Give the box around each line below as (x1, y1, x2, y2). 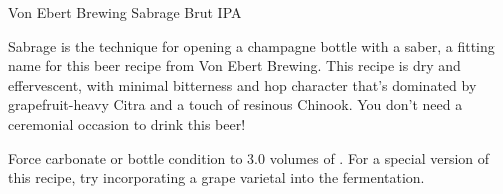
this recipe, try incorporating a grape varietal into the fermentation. (8, 167, 425, 188)
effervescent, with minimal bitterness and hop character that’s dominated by (8, 74, 477, 95)
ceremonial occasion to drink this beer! (8, 113, 246, 134)
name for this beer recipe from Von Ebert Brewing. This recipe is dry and (8, 55, 461, 76)
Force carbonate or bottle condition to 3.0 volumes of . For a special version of (8, 147, 490, 168)
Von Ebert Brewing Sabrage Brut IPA (8, 2, 242, 22)
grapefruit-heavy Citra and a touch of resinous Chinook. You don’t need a (8, 94, 463, 115)
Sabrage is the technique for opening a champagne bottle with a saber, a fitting (8, 35, 495, 56)
